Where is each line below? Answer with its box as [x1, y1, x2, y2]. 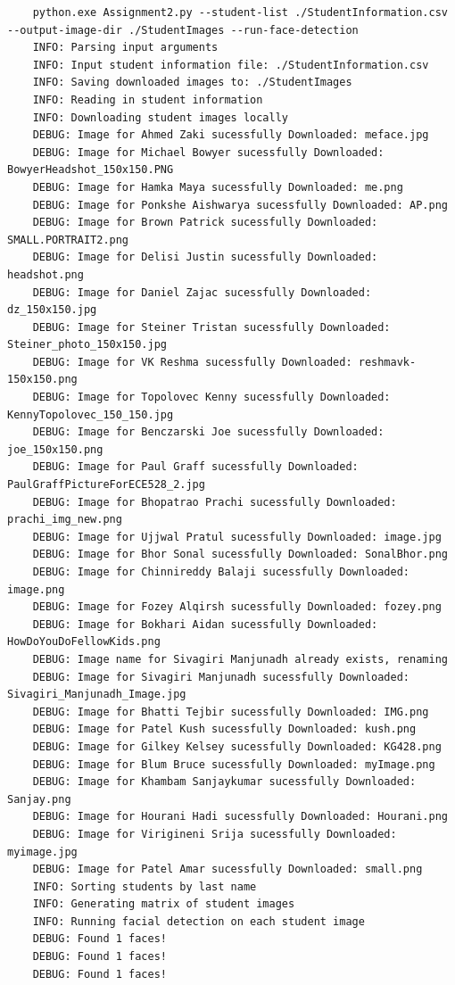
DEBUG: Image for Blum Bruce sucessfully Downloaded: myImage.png [32, 757, 435, 771]
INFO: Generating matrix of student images [32, 898, 295, 911]
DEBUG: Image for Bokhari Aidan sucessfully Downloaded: [32, 617, 378, 631]
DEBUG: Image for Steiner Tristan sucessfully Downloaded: [32, 320, 391, 334]
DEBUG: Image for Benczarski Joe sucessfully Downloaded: [32, 426, 385, 439]
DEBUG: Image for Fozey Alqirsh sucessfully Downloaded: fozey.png [32, 600, 442, 614]
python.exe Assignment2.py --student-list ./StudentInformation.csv [32, 6, 448, 19]
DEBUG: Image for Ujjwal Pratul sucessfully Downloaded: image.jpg [32, 530, 442, 543]
